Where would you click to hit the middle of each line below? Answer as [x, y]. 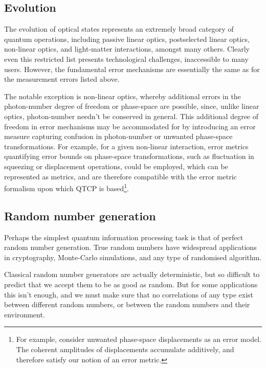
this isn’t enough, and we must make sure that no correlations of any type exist [129, 294]
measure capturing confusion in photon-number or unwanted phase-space [118, 136]
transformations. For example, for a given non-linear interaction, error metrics [126, 146]
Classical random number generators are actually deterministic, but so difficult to [132, 274]
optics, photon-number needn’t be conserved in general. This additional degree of [131, 116]
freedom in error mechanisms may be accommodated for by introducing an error [130, 126]
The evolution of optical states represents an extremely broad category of [119, 29]
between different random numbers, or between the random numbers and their [127, 304]
